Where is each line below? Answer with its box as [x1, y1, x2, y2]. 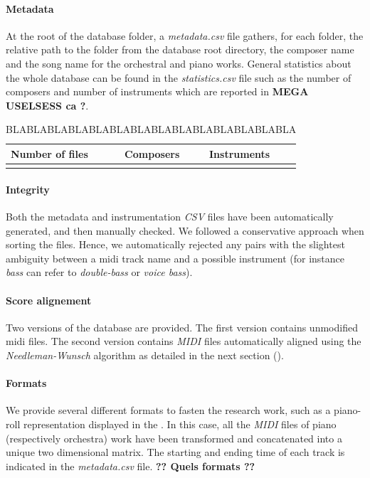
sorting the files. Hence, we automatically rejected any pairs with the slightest [6, 237, 345, 252]
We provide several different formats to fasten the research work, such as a [6, 403, 331, 418]
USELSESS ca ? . [6, 97, 89, 112]
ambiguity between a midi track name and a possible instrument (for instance [6, 250, 345, 265]
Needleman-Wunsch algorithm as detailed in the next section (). [6, 348, 284, 363]
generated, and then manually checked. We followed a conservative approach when [6, 223, 364, 238]
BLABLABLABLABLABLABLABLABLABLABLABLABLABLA [6, 122, 297, 137]
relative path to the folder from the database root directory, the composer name [6, 42, 354, 57]
